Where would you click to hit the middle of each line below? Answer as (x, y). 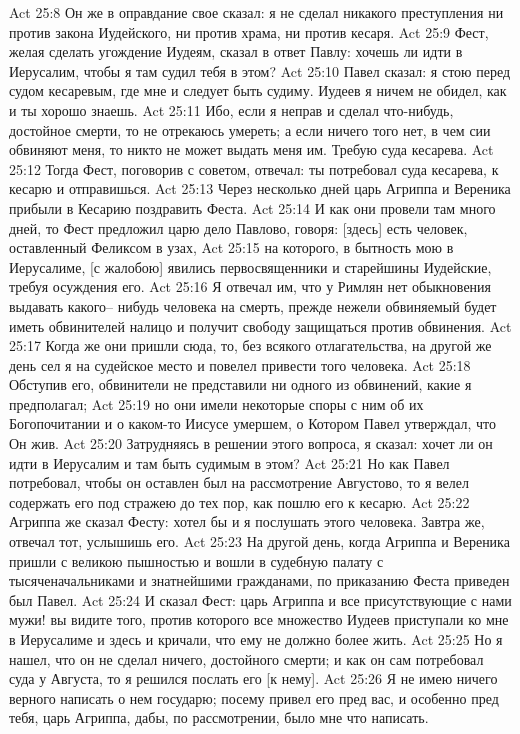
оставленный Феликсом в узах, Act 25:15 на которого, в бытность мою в (231, 247)
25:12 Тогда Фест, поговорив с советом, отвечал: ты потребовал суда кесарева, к (254, 168)
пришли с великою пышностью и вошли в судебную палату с (196, 560)
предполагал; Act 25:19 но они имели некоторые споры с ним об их (216, 403)
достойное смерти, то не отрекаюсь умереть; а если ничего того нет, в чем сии (250, 129)
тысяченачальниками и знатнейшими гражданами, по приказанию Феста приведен (259, 580)
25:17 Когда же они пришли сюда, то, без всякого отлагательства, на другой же (250, 345)
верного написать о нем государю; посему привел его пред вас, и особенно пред (254, 697)
